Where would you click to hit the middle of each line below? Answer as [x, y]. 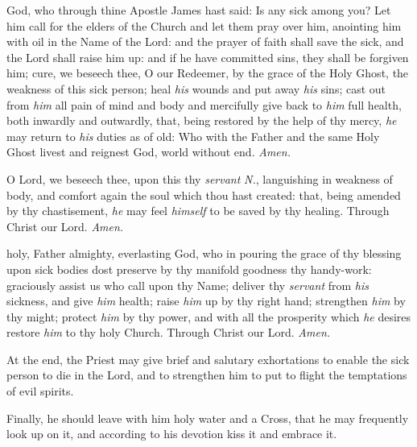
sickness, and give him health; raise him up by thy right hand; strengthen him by [206, 301]
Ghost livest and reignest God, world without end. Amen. [149, 152]
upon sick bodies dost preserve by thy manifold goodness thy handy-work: [189, 269]
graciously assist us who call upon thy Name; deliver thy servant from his [188, 285]
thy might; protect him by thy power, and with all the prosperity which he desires [209, 316]
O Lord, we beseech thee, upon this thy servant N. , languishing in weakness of [200, 178]
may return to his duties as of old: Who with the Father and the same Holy [193, 136]
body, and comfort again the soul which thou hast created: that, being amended [204, 195]
